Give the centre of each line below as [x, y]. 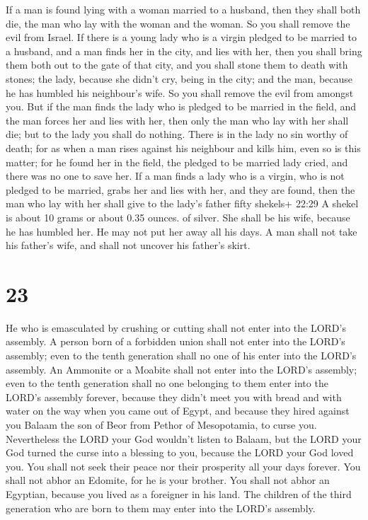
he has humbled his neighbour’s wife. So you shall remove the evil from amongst [180, 92]
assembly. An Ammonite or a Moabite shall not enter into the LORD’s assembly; [182, 369]
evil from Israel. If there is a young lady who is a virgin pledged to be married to [181, 37]
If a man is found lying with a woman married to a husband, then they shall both [183, 9]
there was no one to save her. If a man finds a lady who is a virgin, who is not [175, 176]
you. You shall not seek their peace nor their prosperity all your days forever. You [183, 466]
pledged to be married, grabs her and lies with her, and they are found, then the [180, 189]
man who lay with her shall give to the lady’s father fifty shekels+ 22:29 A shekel [182, 203]
